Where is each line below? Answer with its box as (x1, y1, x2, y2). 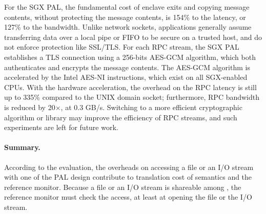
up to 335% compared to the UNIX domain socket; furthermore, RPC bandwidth (4, 92, 260, 102)
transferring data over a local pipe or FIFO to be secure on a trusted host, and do (4, 31, 262, 42)
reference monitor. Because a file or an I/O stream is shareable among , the (4, 181, 241, 192)
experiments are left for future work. (4, 122, 118, 133)
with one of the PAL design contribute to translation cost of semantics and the (4, 172, 252, 182)
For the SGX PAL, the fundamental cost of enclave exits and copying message (4, 2, 250, 12)
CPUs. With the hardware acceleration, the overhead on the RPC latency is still (4, 81, 257, 92)
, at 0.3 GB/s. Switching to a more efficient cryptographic (60, 101, 242, 112)
